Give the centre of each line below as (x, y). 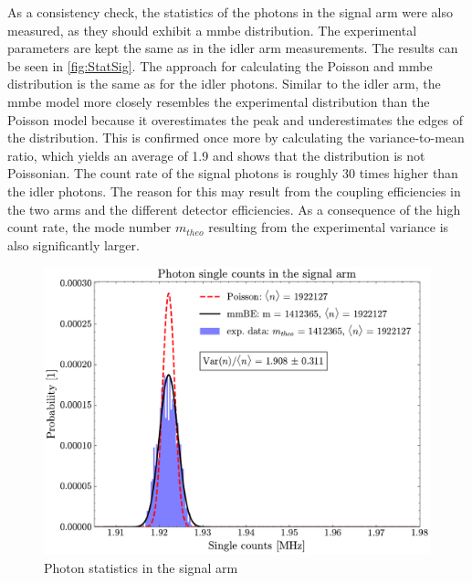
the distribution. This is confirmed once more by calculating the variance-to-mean (236, 138)
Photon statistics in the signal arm (141, 567)
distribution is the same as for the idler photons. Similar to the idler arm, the (224, 84)
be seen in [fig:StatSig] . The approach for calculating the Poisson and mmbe (220, 65)
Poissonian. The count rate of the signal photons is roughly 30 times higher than (233, 173)
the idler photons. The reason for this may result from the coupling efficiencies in (234, 191)
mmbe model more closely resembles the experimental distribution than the (219, 101)
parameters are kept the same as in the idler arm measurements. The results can (233, 48)
